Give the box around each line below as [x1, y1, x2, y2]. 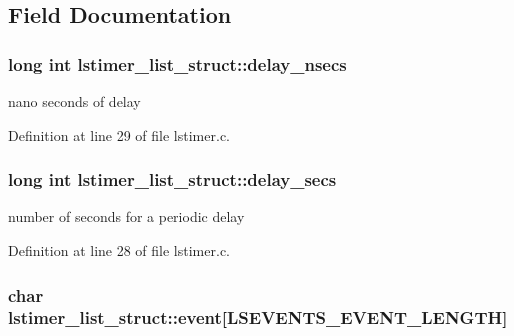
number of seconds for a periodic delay [8, 206, 245, 227]
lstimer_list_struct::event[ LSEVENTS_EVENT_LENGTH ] [8, 305, 508, 330]
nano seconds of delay [8, 91, 141, 111]
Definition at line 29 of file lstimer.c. [8, 124, 230, 145]
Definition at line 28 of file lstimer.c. [8, 240, 230, 260]
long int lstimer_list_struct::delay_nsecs [8, 51, 347, 76]
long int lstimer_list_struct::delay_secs [8, 167, 337, 192]
